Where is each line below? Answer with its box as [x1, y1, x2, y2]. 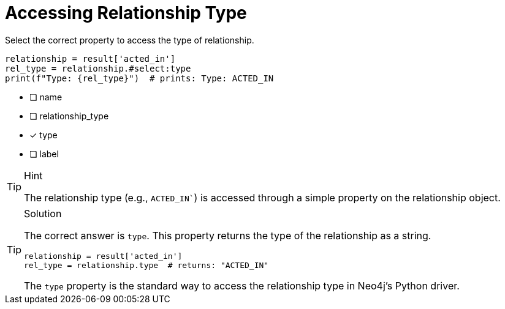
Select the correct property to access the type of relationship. [5, 34, 254, 45]
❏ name [29, 91, 63, 102]
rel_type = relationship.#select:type [5, 63, 191, 73]
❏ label [29, 148, 59, 159]
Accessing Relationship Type [5, 2, 247, 23]
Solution [24, 207, 62, 220]
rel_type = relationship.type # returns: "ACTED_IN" [24, 260, 269, 270]
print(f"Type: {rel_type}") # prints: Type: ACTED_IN [5, 73, 274, 83]
